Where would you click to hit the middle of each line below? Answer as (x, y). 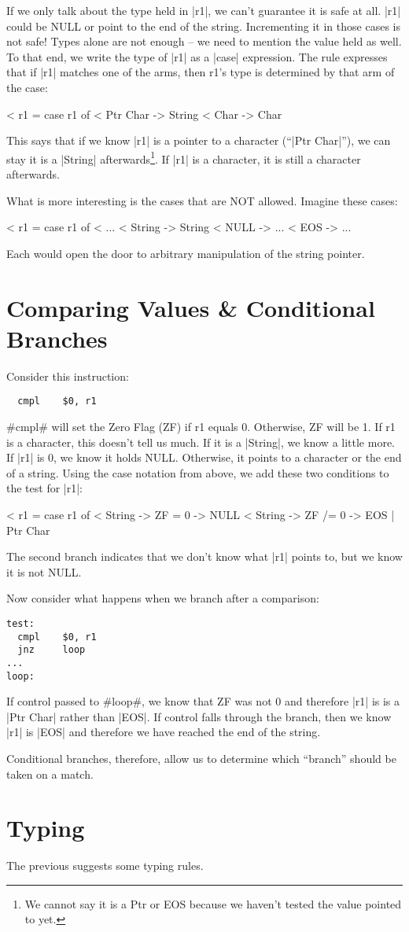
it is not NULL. (44, 571)
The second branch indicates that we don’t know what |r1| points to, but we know (204, 556)
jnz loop (52, 650)
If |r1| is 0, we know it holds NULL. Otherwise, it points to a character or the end (204, 457)
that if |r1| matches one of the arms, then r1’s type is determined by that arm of (201, 72)
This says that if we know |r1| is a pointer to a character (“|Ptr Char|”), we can (199, 140)
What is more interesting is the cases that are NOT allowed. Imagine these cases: (202, 200)
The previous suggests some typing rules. (105, 866)
